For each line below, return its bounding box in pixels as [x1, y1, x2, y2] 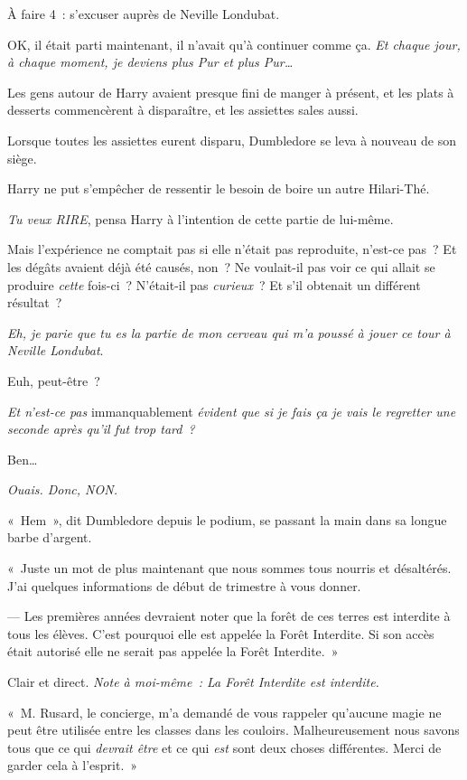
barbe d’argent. [7, 528, 92, 547]
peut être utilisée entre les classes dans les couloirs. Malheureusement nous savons [7, 720, 460, 739]
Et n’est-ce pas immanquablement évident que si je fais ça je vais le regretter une [7, 401, 456, 420]
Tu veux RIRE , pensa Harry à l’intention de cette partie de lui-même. [7, 209, 394, 228]
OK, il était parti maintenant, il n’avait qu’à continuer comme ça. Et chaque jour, [7, 34, 461, 53]
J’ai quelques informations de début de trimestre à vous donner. [7, 576, 361, 595]
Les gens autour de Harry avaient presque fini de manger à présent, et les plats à [7, 82, 454, 101]
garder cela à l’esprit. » [7, 756, 138, 775]
